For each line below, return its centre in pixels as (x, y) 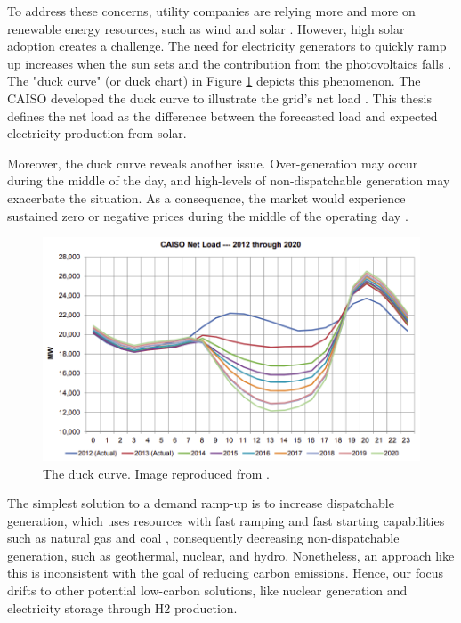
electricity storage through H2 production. (122, 607)
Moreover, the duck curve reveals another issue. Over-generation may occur (213, 163)
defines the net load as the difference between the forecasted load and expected (222, 115)
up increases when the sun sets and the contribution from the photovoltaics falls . (230, 63)
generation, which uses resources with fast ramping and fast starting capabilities (226, 520)
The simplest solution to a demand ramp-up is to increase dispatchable (201, 503)
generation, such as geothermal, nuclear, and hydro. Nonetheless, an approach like (231, 555)
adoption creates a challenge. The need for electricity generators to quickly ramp (227, 46)
